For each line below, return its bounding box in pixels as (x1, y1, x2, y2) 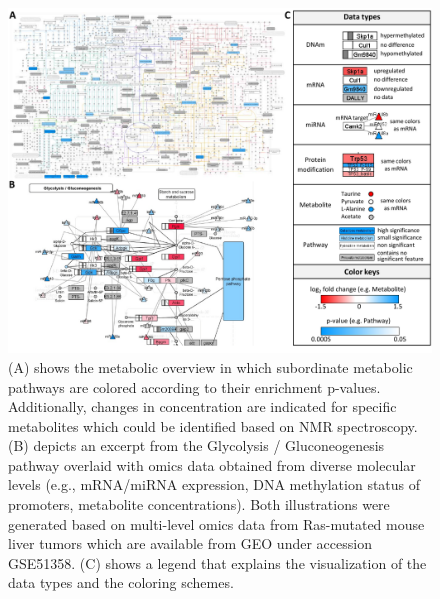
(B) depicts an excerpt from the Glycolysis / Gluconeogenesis (8, 435, 385, 456)
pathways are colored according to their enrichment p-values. (8, 376, 381, 397)
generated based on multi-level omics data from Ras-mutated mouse (8, 513, 425, 534)
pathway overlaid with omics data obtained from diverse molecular (8, 454, 416, 475)
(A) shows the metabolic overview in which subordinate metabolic (8, 356, 413, 377)
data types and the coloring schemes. (8, 572, 234, 593)
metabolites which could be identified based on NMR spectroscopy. (8, 415, 418, 436)
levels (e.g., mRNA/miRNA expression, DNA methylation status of (8, 474, 421, 495)
